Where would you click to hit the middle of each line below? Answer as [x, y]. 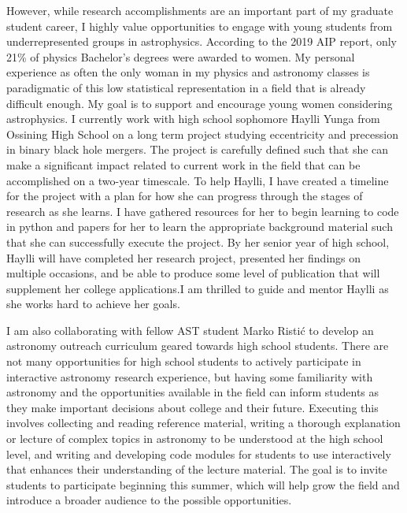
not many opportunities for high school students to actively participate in [184, 361]
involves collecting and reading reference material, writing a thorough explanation [203, 423]
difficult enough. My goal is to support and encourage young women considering [200, 103]
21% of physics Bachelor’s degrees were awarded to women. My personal [181, 56]
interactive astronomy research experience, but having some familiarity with [190, 376]
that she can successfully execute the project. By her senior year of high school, [198, 242]
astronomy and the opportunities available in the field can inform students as [193, 392]
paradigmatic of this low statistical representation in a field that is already [186, 87]
